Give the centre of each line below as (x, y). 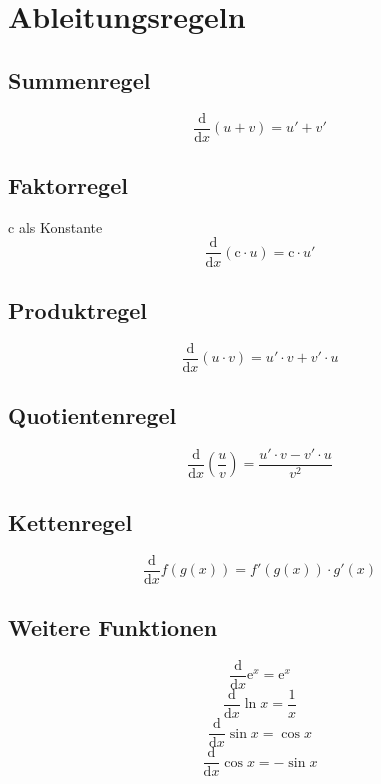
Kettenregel (70, 521)
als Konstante (60, 226)
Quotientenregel (92, 415)
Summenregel (79, 79)
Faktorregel (68, 185)
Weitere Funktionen (113, 627)
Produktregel (78, 309)
